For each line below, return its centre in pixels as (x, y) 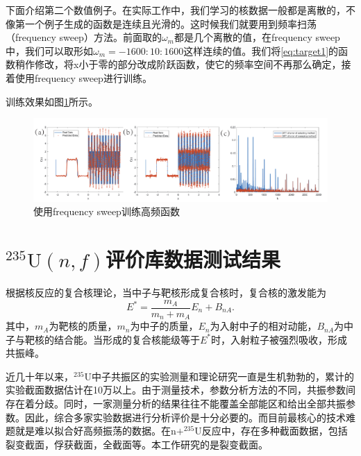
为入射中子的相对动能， (263, 326)
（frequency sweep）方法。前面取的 (84, 37)
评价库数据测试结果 (193, 259)
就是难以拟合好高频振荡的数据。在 (93, 431)
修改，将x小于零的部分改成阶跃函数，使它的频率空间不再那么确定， (188, 64)
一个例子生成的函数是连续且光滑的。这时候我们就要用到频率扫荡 (170, 23)
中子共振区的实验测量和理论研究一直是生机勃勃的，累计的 (223, 376)
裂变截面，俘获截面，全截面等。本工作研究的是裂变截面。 (137, 444)
